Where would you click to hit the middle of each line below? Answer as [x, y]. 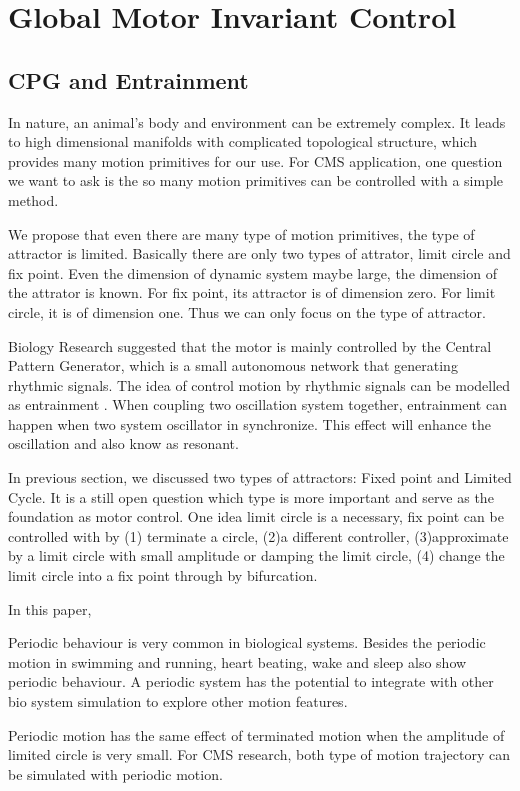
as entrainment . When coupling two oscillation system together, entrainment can [257, 404]
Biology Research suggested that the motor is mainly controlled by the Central [250, 345]
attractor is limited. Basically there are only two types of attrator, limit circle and [259, 253]
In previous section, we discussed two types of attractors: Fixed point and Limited [260, 477]
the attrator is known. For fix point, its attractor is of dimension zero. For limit [252, 292]
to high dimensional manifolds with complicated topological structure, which [242, 141]
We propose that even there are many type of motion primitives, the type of [241, 233]
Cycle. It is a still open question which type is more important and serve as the [251, 496]
